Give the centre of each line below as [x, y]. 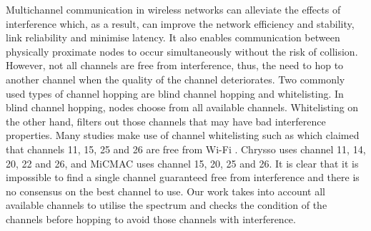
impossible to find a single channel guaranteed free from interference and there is [183, 177]
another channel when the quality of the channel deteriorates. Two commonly [175, 79]
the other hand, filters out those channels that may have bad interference [166, 121]
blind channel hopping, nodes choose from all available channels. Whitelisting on [182, 107]
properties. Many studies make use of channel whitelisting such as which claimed [183, 135]
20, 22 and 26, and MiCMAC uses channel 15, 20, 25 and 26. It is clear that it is [182, 163]
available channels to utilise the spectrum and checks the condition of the [167, 205]
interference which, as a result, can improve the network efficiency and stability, [180, 23]
